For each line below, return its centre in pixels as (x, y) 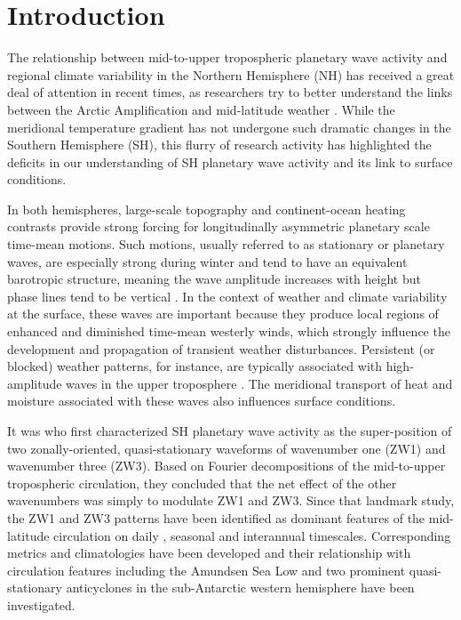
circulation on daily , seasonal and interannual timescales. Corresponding (252, 535)
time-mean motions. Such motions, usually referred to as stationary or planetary (226, 244)
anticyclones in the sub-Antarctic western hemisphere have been (240, 588)
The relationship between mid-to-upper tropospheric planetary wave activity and (227, 57)
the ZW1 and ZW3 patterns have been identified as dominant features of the (216, 517)
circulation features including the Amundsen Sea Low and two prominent (207, 570)
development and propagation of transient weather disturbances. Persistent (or (221, 348)
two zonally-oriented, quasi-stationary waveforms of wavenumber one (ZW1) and (227, 448)
